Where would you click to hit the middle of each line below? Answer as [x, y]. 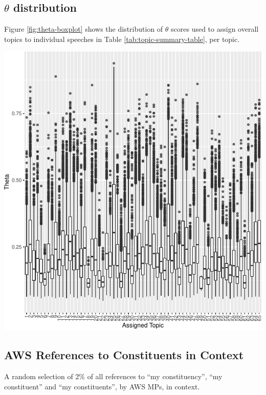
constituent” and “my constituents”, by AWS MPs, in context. [102, 386]
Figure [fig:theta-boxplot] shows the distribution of [84, 29]
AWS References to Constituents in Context [124, 355]
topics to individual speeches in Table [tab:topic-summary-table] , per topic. [122, 39]
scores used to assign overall [215, 29]
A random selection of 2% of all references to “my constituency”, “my [113, 376]
